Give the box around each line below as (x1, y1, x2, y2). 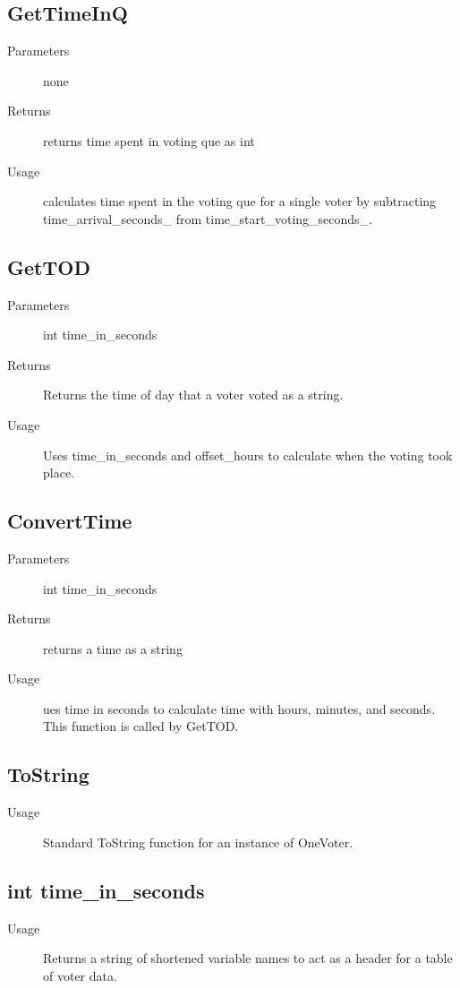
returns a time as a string (43, 639, 183, 657)
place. (43, 463, 74, 482)
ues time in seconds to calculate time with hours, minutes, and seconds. (43, 699, 436, 717)
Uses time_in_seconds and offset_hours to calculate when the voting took (43, 445, 453, 464)
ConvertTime (7, 507, 132, 535)
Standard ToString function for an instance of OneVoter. (43, 832, 354, 851)
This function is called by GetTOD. (43, 717, 239, 735)
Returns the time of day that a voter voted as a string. (43, 385, 344, 404)
